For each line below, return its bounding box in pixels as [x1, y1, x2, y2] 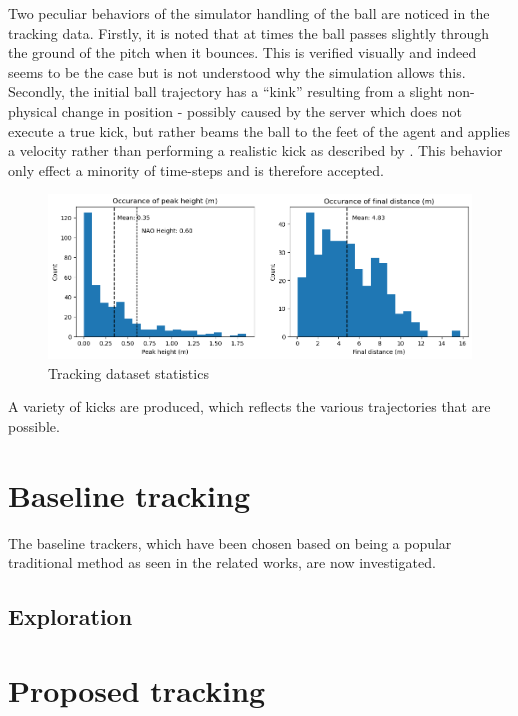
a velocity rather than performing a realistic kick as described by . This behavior [8, 140, 503, 161]
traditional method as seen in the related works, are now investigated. [8, 552, 436, 573]
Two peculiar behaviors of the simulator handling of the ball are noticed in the [8, 3, 490, 23]
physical [8, 100, 58, 121]
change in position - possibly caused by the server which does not [61, 100, 463, 121]
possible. [8, 416, 60, 437]
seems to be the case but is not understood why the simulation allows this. [8, 61, 466, 82]
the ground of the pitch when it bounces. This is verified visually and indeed [8, 42, 477, 63]
